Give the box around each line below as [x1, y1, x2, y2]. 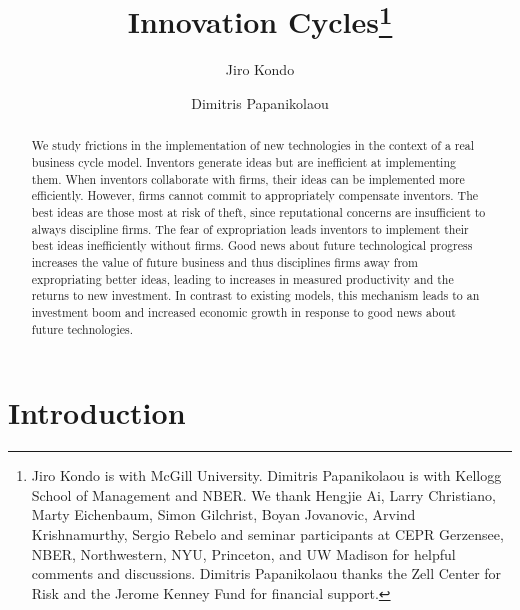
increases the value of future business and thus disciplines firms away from [31, 254, 418, 271]
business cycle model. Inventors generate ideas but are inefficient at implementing [31, 154, 456, 171]
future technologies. [31, 320, 133, 337]
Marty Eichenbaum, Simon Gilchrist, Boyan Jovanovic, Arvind [31, 504, 416, 525]
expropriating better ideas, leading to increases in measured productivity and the [31, 270, 454, 287]
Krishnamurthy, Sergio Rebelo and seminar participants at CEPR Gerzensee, [31, 524, 504, 545]
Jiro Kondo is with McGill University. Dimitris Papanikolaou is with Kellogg [31, 465, 502, 486]
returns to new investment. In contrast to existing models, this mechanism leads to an [31, 287, 480, 304]
